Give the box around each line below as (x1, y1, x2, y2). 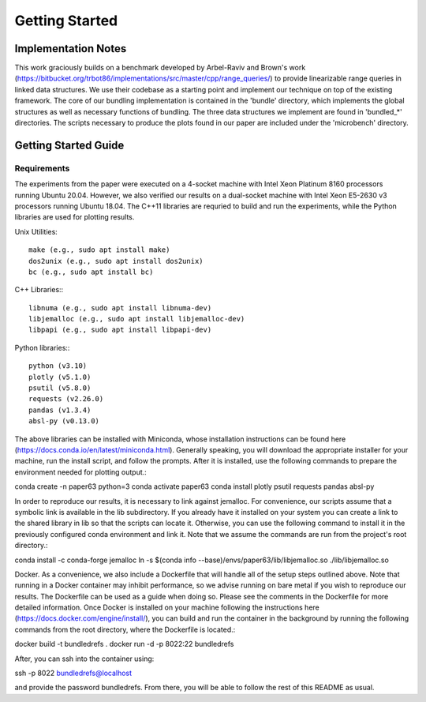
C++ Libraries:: (14, 285, 64, 295)
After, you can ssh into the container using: (14, 654, 155, 663)
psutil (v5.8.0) (28, 384, 92, 392)
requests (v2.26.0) (28, 395, 104, 404)
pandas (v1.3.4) (28, 405, 92, 415)
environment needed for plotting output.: (14, 467, 148, 477)
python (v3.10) (28, 362, 88, 370)
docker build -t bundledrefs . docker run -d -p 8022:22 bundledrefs (14, 640, 234, 649)
